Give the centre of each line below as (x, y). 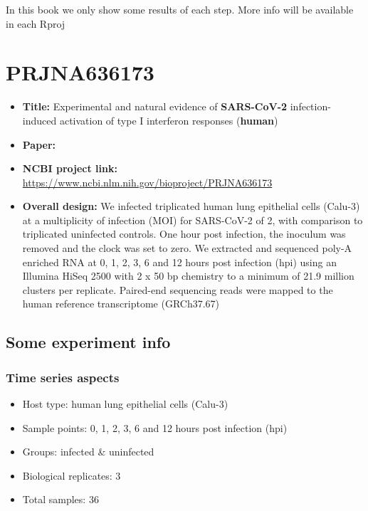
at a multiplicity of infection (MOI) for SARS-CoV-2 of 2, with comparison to (193, 220)
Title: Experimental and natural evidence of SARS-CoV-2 (155, 106)
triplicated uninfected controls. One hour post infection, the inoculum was (184, 234)
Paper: (39, 144)
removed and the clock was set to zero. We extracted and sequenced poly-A (187, 248)
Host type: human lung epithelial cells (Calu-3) (125, 404)
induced (40, 120)
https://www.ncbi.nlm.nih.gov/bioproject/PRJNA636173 (147, 182)
